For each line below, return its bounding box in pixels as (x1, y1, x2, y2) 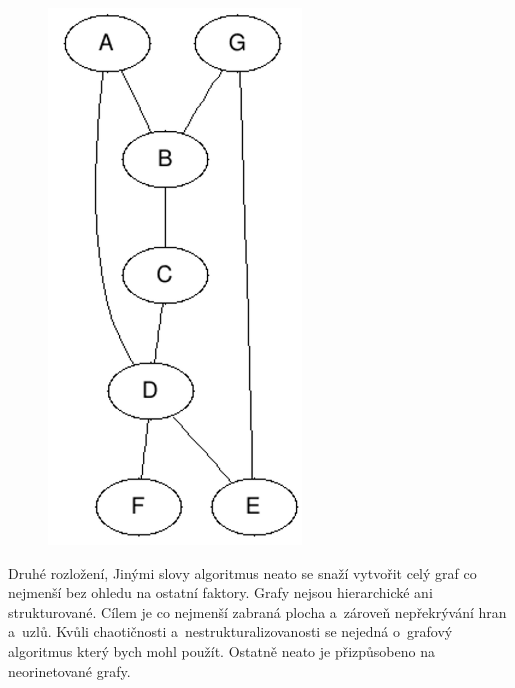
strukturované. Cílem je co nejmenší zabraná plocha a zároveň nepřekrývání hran (8, 601, 507, 622)
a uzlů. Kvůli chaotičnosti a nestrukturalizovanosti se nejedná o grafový (8, 621, 453, 642)
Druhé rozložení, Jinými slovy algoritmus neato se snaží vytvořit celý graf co (8, 562, 477, 583)
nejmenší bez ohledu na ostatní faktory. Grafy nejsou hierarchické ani (8, 582, 433, 603)
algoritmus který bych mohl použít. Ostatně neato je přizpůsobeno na (8, 641, 435, 662)
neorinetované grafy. (8, 660, 131, 681)
